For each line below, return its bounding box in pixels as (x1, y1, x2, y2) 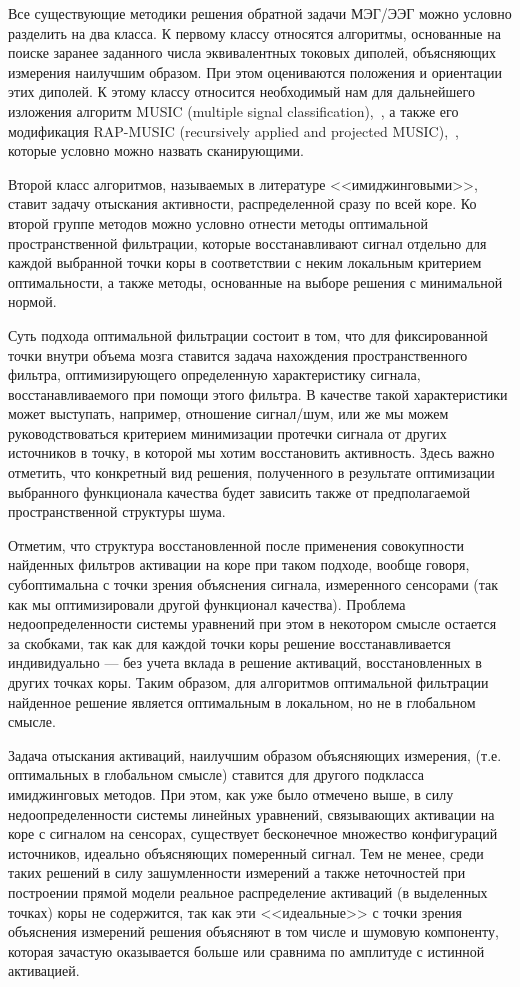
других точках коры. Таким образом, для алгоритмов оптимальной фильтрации (8, 672, 489, 692)
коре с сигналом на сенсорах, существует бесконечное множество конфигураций (8, 823, 498, 844)
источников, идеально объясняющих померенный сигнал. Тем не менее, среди (8, 842, 484, 863)
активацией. (8, 960, 80, 981)
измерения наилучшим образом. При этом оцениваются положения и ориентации (8, 61, 502, 82)
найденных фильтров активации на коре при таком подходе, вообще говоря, (8, 554, 470, 575)
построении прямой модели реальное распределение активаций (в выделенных (8, 881, 488, 902)
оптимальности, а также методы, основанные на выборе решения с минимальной (8, 271, 503, 292)
